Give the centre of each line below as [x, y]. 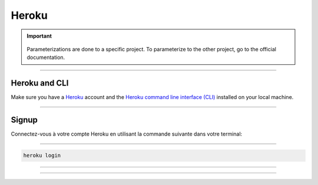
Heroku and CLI [40, 83]
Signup [24, 120]
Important [39, 36]
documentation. [46, 57]
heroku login [42, 156]
